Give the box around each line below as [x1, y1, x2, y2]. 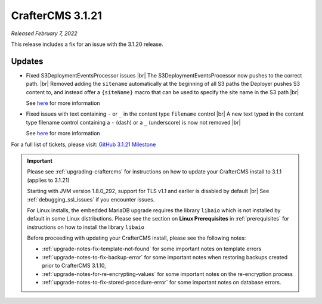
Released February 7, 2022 [11, 30, 78, 37]
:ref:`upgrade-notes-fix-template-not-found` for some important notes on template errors [42, 245, 262, 253]
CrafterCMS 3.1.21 [11, 9, 103, 22]
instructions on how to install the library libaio [27, 224, 144, 231]
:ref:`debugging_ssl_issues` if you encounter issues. [27, 196, 155, 203]
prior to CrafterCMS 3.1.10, [42, 262, 107, 269]
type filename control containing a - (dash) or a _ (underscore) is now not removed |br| [26, 119, 241, 126]
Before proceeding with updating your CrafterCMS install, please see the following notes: [27, 234, 246, 241]
